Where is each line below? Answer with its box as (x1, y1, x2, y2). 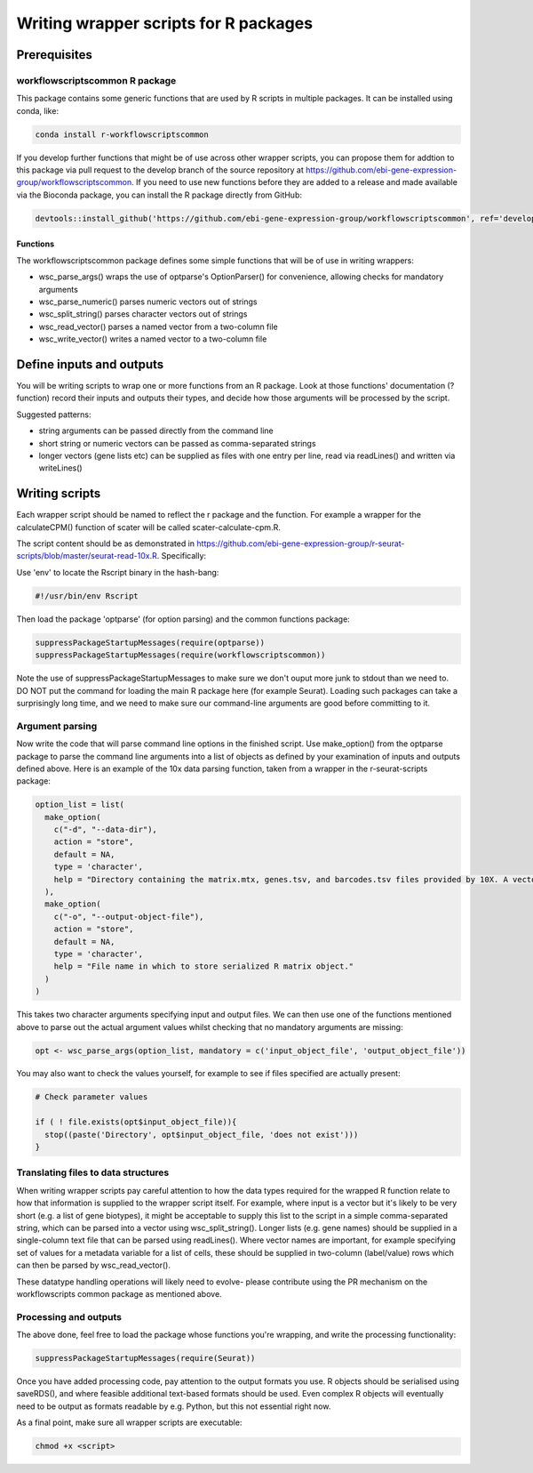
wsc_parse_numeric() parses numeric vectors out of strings (38, 296, 258, 307)
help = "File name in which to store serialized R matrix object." (53, 962, 354, 971)
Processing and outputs (16, 1310, 123, 1323)
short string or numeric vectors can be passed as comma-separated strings (38, 438, 316, 448)
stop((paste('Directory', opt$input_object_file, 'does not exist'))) (44, 1130, 359, 1139)
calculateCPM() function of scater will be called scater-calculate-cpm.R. (16, 521, 282, 533)
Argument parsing (16, 720, 98, 732)
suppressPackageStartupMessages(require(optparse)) (35, 637, 266, 648)
